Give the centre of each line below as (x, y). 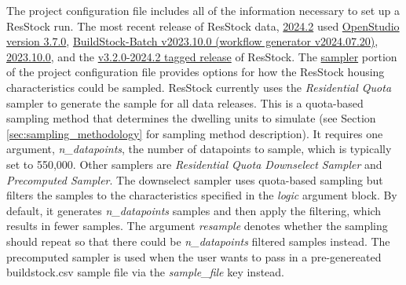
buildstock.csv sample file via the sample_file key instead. (146, 272)
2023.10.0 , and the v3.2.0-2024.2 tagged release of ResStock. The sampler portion (202, 56)
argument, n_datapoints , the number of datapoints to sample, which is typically (199, 149)
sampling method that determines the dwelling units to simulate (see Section (191, 118)
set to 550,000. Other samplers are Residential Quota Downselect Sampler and (194, 164)
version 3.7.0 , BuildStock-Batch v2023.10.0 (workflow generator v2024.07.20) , (192, 41)
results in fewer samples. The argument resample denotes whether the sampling (197, 226)
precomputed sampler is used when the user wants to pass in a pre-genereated (194, 256)
